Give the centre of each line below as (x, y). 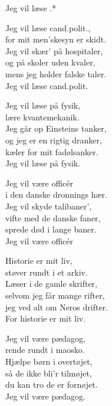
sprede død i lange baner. (51, 229)
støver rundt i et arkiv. (47, 272)
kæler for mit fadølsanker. (52, 151)
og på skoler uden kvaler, (50, 62)
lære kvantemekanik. (42, 117)
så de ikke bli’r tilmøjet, (49, 373)
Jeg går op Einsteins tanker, (56, 128)
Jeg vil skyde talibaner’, (49, 206)
